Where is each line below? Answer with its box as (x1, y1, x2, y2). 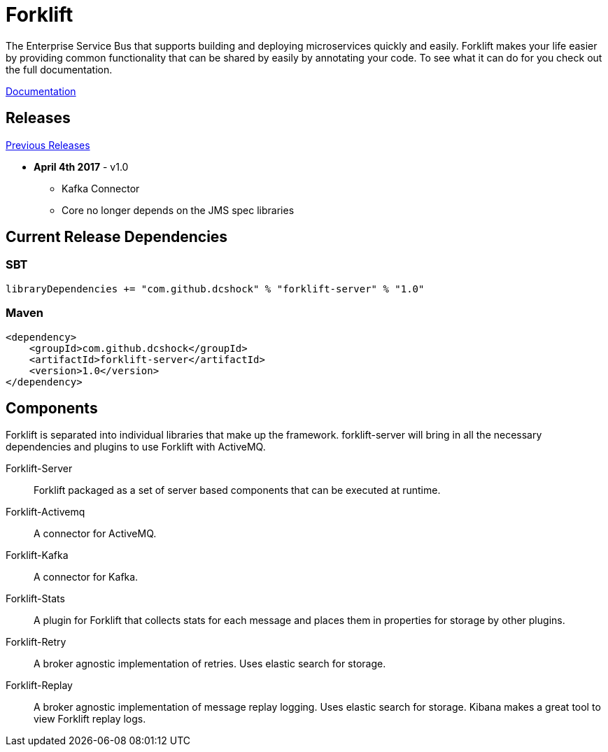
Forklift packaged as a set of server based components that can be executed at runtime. (34, 484, 441, 497)
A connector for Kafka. (34, 571, 139, 583)
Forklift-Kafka (6, 549, 69, 562)
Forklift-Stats (6, 593, 65, 605)
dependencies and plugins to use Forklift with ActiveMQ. (6, 441, 266, 453)
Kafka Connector (62, 182, 140, 194)
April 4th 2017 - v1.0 (34, 160, 129, 173)
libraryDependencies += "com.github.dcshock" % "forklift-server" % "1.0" (6, 283, 425, 295)
